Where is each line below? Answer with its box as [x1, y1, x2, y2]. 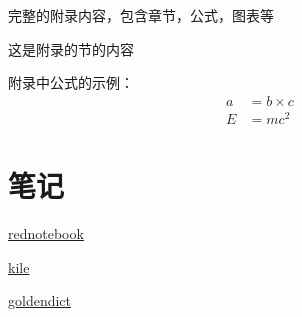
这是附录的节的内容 [8, 38, 134, 59]
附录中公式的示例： [8, 72, 134, 93]
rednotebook [8, 223, 84, 244]
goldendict [8, 290, 72, 311]
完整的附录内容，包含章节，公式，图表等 [8, 5, 274, 25]
